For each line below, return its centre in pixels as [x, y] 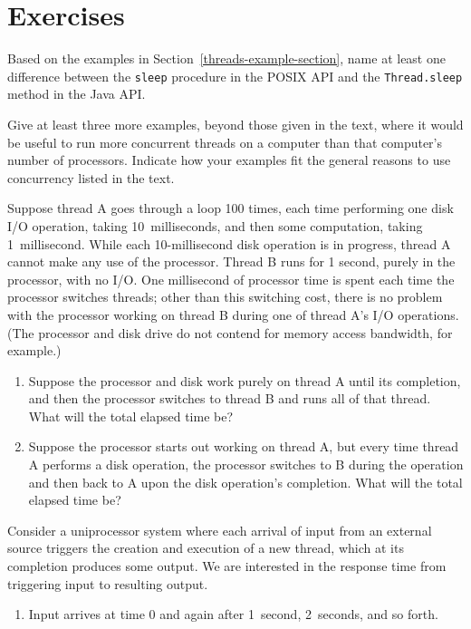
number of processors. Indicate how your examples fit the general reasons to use [229, 160]
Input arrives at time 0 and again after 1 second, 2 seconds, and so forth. [233, 614]
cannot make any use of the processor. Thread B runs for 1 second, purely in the [231, 261]
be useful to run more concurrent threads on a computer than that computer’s [225, 142]
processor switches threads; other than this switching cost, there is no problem [225, 297]
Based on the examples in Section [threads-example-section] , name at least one [226, 58]
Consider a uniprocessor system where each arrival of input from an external [220, 530]
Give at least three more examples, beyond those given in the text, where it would [235, 124]
